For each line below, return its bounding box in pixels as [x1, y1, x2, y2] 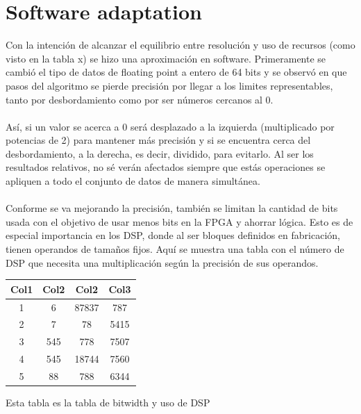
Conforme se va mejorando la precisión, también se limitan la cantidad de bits [6, 201, 338, 215]
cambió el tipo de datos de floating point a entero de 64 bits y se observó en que [6, 65, 347, 79]
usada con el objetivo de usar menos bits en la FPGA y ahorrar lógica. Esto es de [6, 214, 353, 229]
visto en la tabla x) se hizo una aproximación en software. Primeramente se [6, 51, 326, 65]
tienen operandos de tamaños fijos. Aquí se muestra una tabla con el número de [6, 242, 344, 256]
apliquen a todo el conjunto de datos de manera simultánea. [6, 174, 260, 188]
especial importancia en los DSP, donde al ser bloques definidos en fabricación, [6, 228, 340, 242]
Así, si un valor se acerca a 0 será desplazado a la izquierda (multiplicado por [6, 119, 335, 133]
